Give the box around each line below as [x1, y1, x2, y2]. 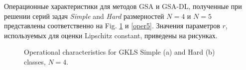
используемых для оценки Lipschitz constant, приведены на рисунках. [4, 30, 218, 40]
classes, [24, 56, 46, 67]
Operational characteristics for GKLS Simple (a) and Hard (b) [24, 47, 215, 57]
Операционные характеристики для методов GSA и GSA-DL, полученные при [4, 1, 242, 11]
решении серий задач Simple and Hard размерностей [4, 10, 164, 21]
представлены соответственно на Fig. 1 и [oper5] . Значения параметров [4, 20, 220, 31]
